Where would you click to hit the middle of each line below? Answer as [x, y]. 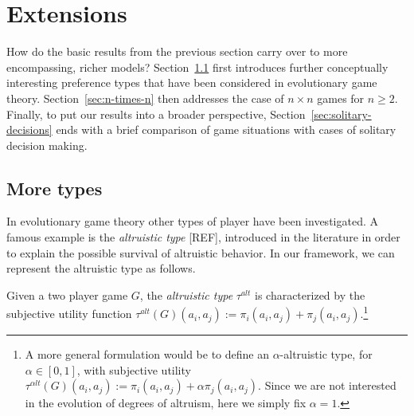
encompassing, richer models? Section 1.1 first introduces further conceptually [197, 67]
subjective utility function [69, 314]
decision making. [47, 145]
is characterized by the [310, 294]
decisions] [29, 130]
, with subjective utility [134, 369]
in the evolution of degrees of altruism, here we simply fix [166, 403]
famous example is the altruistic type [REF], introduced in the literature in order [203, 237]
